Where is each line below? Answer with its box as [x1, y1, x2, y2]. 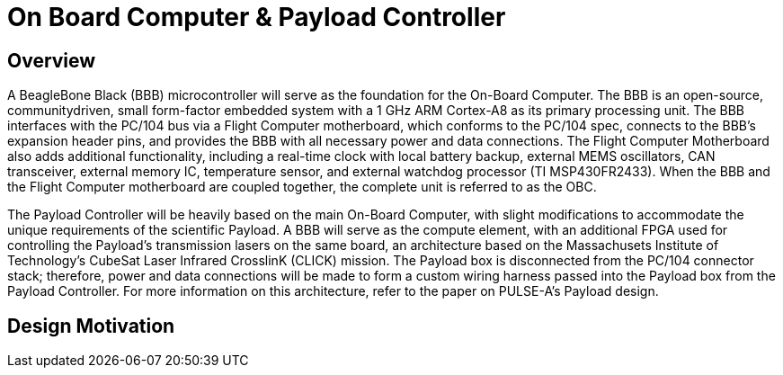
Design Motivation [7, 314, 175, 337]
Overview [7, 49, 96, 72]
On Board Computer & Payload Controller [7, 2, 506, 32]
